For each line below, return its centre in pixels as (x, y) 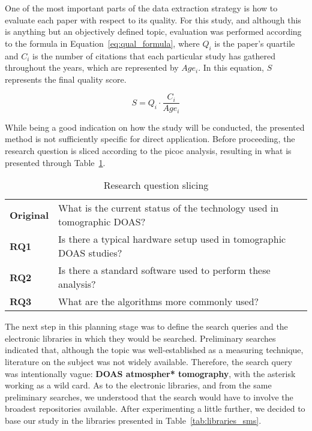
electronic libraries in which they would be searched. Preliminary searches (140, 338)
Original (29, 215)
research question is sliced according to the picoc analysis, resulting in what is (148, 151)
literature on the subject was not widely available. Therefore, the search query (148, 362)
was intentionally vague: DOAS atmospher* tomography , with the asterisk (150, 373)
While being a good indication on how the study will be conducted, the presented (155, 127)
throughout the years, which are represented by (92, 67)
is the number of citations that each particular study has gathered (154, 55)
